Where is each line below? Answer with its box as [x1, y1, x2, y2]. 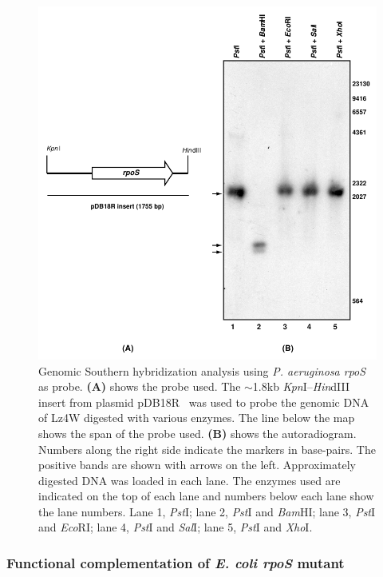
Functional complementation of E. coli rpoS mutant [6, 552, 345, 572]
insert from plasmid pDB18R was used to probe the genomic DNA [38, 393, 369, 410]
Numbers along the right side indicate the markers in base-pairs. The [38, 440, 376, 457]
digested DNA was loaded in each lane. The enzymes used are [38, 472, 341, 488]
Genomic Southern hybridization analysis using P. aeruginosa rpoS [38, 362, 366, 379]
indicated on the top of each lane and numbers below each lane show [38, 487, 374, 504]
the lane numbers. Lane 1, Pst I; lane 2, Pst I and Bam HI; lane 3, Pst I [38, 503, 376, 519]
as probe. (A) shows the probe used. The [38, 378, 241, 395]
